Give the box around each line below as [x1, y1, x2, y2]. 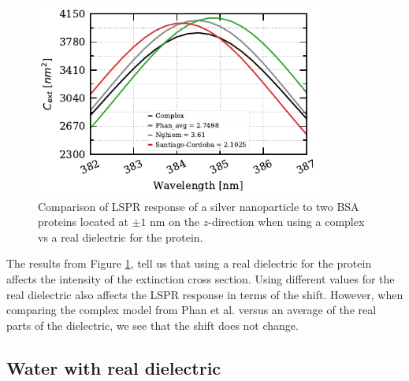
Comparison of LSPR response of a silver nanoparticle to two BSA [38, 198, 359, 214]
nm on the [150, 213, 200, 230]
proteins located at [38, 213, 128, 230]
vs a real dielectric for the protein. [38, 228, 203, 245]
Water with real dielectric [6, 355, 221, 379]
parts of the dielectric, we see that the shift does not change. [6, 316, 299, 333]
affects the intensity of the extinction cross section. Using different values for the [6, 270, 395, 287]
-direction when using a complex [208, 213, 365, 230]
